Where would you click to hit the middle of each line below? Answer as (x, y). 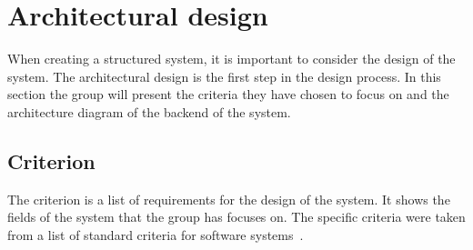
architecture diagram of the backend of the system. (149, 111)
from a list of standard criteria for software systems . (156, 234)
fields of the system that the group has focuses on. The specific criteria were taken (236, 217)
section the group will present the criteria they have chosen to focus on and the (228, 94)
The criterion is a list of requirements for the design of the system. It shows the (229, 199)
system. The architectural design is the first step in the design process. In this (224, 76)
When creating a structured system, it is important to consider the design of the (231, 59)
